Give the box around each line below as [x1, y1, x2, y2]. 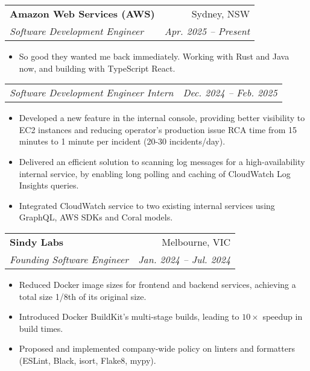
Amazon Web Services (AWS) [10, 7, 155, 20]
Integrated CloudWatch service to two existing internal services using [19, 199, 275, 211]
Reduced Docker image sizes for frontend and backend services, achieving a [19, 278, 296, 290]
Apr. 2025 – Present [164, 24, 250, 38]
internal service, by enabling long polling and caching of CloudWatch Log [19, 167, 291, 179]
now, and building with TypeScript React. [19, 61, 176, 74]
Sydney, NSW [191, 7, 250, 20]
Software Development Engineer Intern [10, 86, 174, 100]
